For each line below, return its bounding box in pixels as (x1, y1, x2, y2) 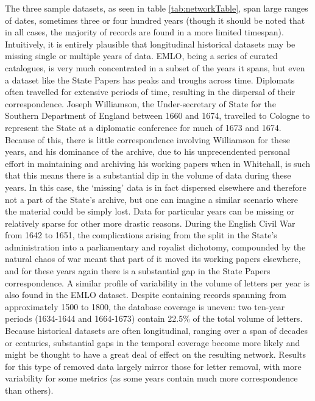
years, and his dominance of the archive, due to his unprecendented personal (5, 145, 290, 158)
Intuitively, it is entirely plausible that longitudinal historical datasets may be (5, 37, 296, 50)
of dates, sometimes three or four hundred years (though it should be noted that (5, 13, 305, 26)
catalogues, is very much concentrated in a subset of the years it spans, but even (5, 61, 305, 74)
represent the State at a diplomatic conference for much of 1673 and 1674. (5, 121, 281, 133)
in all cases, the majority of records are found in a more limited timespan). (5, 26, 284, 38)
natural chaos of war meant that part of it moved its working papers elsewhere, (5, 252, 301, 265)
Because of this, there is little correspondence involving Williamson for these (5, 133, 290, 146)
